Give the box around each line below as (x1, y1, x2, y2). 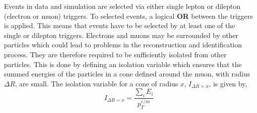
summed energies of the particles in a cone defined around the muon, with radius (4, 69, 250, 79)
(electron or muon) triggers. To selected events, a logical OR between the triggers (4, 10, 253, 21)
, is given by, (209, 78, 247, 88)
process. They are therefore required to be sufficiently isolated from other (4, 49, 227, 59)
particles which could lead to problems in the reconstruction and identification (4, 39, 242, 50)
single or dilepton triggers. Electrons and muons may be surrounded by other (4, 30, 239, 40)
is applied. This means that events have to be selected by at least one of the (4, 20, 235, 31)
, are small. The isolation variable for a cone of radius (15, 78, 178, 88)
